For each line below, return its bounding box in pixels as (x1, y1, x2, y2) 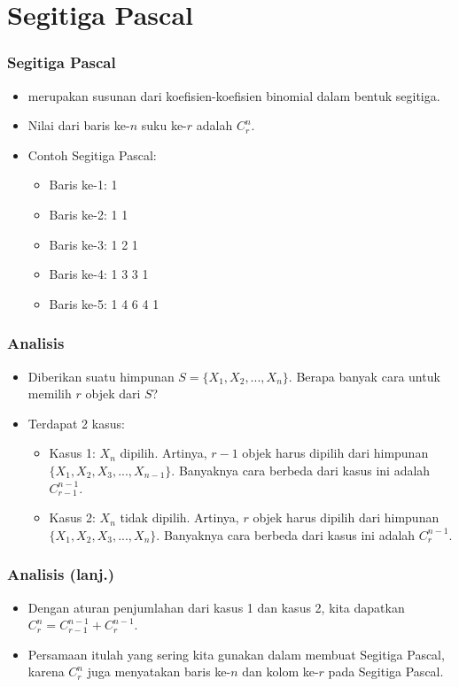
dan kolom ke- (242, 662, 319, 681)
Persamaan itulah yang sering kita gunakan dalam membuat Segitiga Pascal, (27, 645, 445, 663)
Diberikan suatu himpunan (27, 367, 175, 385)
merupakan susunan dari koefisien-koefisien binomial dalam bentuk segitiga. (27, 86, 440, 104)
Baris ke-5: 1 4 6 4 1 (49, 294, 159, 313)
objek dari (85, 384, 141, 403)
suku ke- (141, 116, 187, 135)
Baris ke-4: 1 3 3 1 (49, 265, 149, 283)
